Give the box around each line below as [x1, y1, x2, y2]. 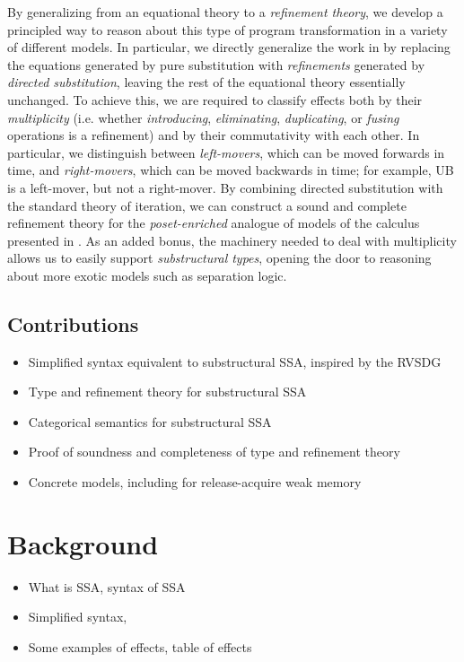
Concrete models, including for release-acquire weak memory [28, 473, 362, 492]
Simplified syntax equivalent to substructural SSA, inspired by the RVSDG [28, 352, 442, 370]
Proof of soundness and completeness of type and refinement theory [28, 442, 400, 461]
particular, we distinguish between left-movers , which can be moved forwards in [7, 143, 445, 161]
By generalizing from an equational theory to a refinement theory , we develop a [7, 3, 443, 21]
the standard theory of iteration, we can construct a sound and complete [7, 196, 407, 214]
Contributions [7, 309, 139, 337]
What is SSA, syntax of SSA [28, 577, 186, 596]
